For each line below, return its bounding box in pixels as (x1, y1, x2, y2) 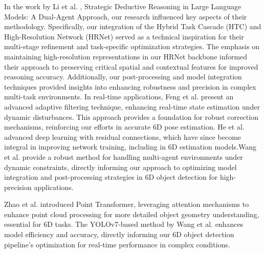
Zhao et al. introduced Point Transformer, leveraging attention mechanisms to (4, 199, 249, 209)
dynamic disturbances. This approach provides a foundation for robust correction (4, 111, 258, 122)
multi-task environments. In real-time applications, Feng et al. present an (4, 91, 234, 102)
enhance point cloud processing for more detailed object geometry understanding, (4, 208, 259, 219)
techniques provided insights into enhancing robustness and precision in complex (4, 81, 256, 92)
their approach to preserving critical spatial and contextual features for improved (4, 61, 258, 72)
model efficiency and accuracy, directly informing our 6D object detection (4, 229, 234, 240)
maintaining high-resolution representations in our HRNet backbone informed (4, 51, 248, 61)
